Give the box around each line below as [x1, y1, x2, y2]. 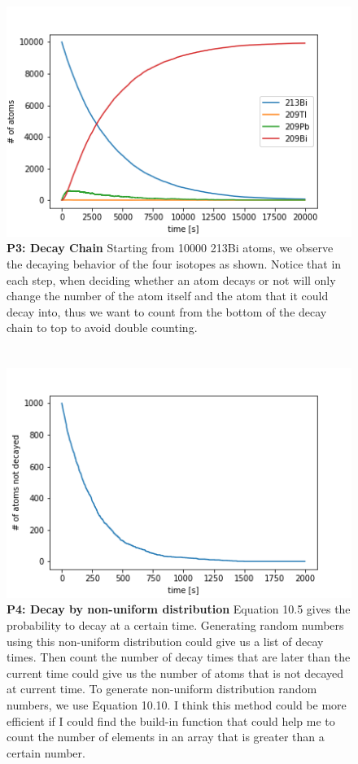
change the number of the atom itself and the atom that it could [7, 287, 329, 304]
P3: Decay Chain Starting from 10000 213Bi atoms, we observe [7, 239, 334, 256]
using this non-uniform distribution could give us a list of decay [7, 632, 324, 649]
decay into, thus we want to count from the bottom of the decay [7, 303, 327, 320]
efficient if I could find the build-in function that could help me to [7, 712, 335, 729]
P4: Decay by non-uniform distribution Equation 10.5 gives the [7, 600, 351, 618]
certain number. [7, 744, 85, 761]
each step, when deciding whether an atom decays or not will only [7, 271, 336, 288]
